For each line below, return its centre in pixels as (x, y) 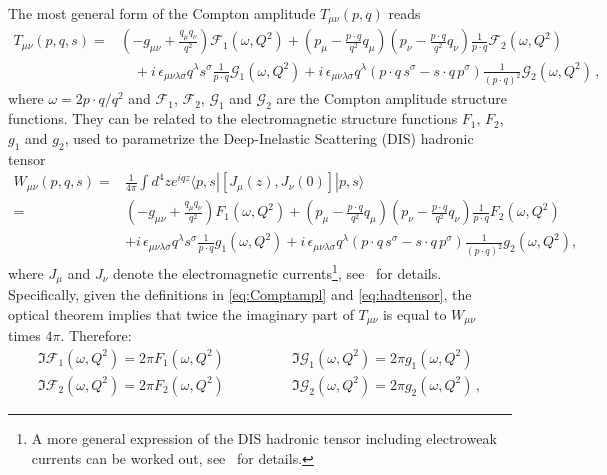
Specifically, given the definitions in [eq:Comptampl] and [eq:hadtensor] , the (240, 294)
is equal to (414, 313)
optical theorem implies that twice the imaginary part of (181, 313)
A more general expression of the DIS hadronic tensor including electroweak (264, 437)
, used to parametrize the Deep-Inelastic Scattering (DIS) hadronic (269, 137)
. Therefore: (96, 335)
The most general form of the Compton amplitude (162, 13)
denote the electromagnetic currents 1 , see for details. (277, 271)
